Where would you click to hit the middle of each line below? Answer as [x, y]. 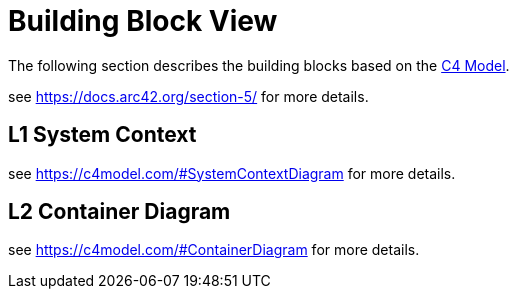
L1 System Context [102, 135]
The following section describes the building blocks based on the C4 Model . [259, 65]
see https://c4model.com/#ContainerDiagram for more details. [214, 250]
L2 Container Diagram [119, 212]
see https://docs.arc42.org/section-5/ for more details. [188, 96]
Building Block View [143, 21]
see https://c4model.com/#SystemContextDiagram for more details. [232, 173]
